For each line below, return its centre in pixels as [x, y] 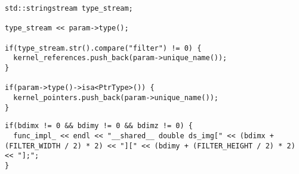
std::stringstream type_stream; [69, 8]
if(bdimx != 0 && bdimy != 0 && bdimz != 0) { [99, 126]
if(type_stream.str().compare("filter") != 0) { [103, 48]
